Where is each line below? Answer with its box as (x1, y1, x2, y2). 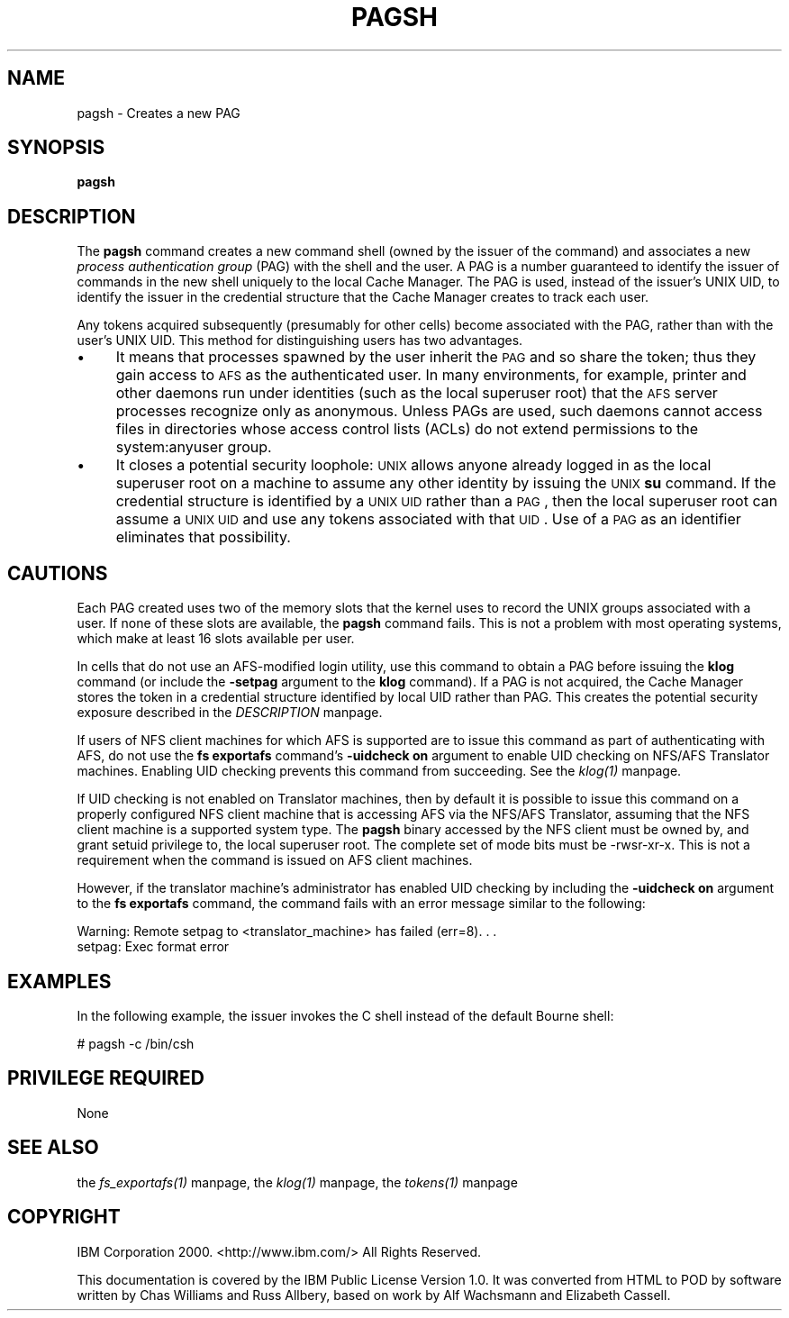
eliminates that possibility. (115, 528, 291, 547)
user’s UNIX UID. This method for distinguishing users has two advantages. (77, 332, 523, 349)
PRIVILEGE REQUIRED (7, 1067, 204, 1090)
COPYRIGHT (7, 1205, 121, 1229)
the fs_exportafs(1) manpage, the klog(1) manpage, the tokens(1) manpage (77, 1174, 518, 1190)
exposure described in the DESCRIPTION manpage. (77, 704, 383, 721)
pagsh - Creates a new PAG (77, 105, 240, 121)
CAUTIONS (7, 561, 108, 585)
